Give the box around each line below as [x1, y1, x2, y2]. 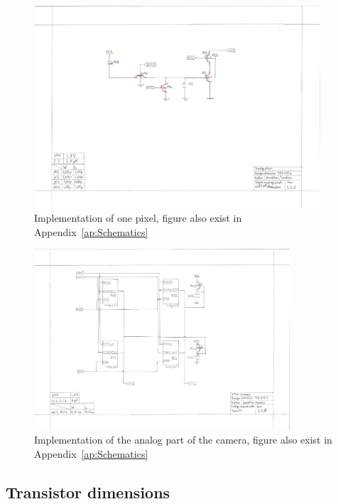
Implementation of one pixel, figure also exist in [34, 210, 242, 225]
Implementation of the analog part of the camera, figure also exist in [34, 432, 332, 447]
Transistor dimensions [6, 481, 170, 503]
